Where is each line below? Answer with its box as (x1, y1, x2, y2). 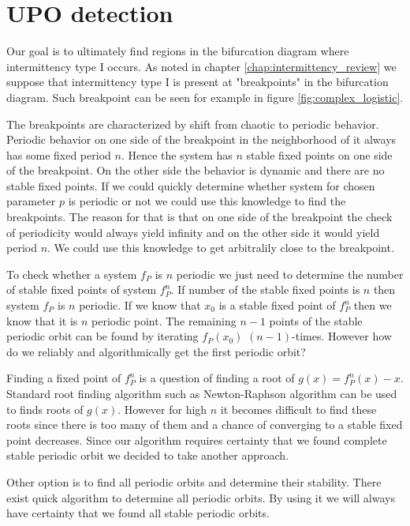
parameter (6, 193, 56, 209)
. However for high (117, 400, 207, 417)
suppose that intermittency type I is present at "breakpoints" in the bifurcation (6, 73, 389, 90)
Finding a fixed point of (6, 370, 121, 386)
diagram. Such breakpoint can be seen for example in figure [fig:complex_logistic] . (6, 88, 404, 105)
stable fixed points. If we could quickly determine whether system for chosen (6, 177, 375, 193)
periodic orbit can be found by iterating (6, 328, 199, 344)
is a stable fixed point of (218, 297, 336, 314)
